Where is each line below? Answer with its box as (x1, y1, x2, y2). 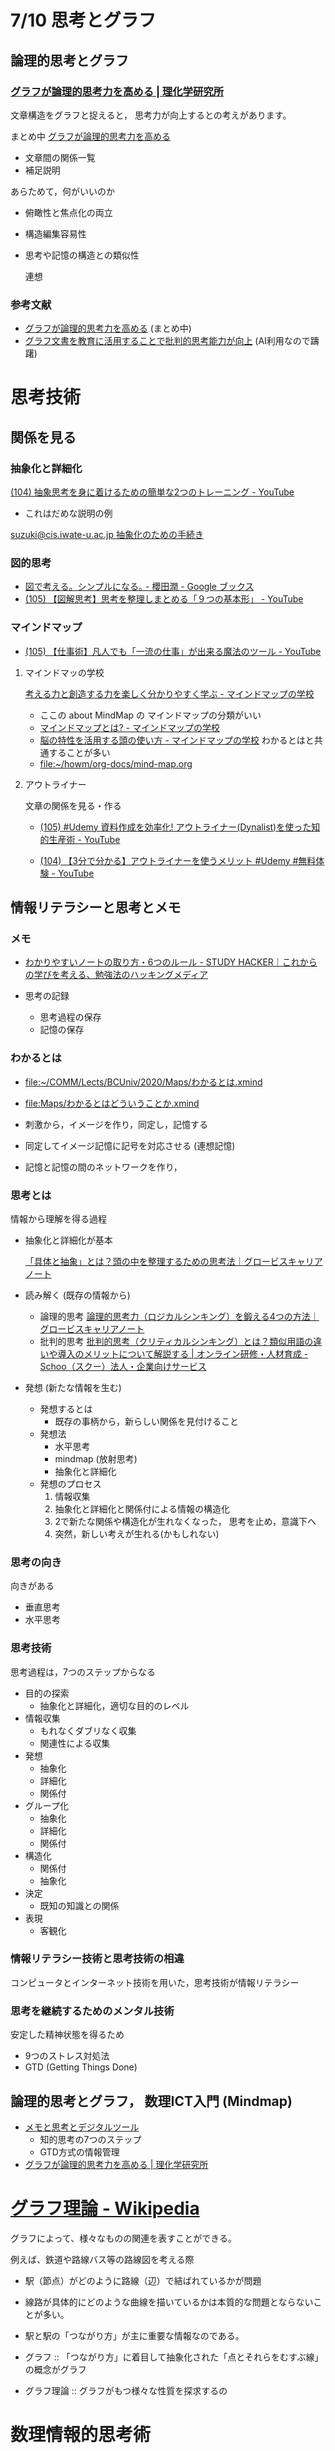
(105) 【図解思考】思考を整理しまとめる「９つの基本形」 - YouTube (24, 593, 304, 605)
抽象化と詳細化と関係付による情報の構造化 (54, 1502, 230, 1515)
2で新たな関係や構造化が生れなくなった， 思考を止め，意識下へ (54, 1515, 317, 1527)
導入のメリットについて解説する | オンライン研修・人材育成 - (57, 1347, 309, 1360)
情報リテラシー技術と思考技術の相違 (10, 1952, 185, 1966)
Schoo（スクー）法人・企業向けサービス (39, 1360, 207, 1372)
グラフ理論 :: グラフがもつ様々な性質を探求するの (24, 2384, 228, 2396)
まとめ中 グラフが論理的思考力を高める (10, 130, 171, 142)
